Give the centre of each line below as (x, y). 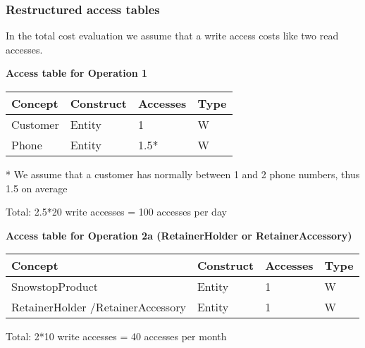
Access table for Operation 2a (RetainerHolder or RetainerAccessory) (179, 235)
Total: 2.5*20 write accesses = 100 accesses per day (116, 212)
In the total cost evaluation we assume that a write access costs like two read (172, 36)
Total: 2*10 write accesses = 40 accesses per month (116, 336)
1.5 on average (37, 188)
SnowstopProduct (55, 287)
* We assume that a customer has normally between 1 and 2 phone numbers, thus (183, 174)
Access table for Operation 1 (77, 73)
